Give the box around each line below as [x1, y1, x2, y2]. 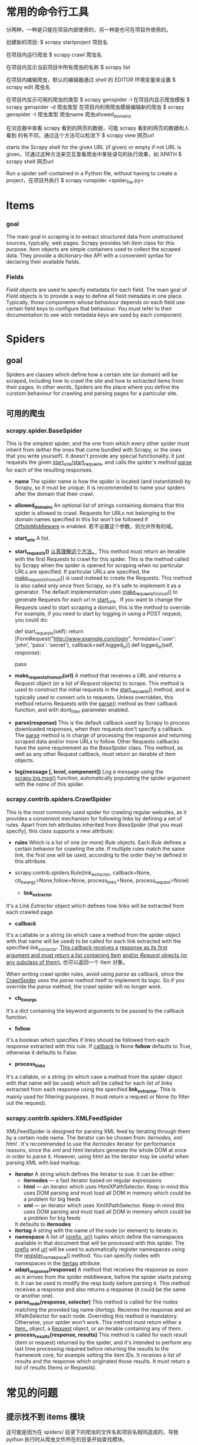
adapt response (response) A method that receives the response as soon [14, 1266, 189, 1274]
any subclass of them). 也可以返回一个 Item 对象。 [6, 959, 128, 966]
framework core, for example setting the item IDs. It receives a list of [14, 1351, 181, 1358]
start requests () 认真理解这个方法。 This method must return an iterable [14, 548, 186, 557]
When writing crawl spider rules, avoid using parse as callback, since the [6, 970, 184, 977]
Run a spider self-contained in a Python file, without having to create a [6, 169, 177, 177]
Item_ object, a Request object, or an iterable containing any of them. [14, 1325, 183, 1332]
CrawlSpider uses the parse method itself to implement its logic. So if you [6, 977, 184, 984]
